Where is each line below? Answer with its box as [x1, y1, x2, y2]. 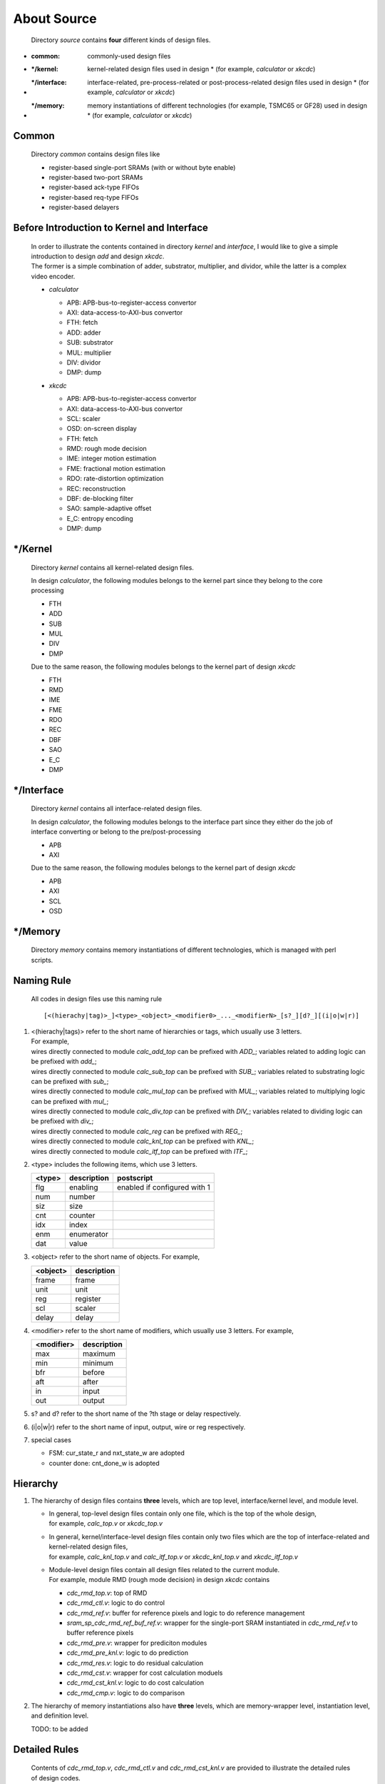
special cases [31, 1435, 71, 1444]
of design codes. [31, 1773, 81, 1782]
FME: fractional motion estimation [66, 464, 165, 472]
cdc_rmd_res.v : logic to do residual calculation [66, 1658, 203, 1667]
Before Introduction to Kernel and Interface [13, 222, 208, 234]
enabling [68, 1182, 98, 1192]
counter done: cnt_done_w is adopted [48, 1459, 160, 1467]
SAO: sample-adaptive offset [66, 504, 152, 513]
